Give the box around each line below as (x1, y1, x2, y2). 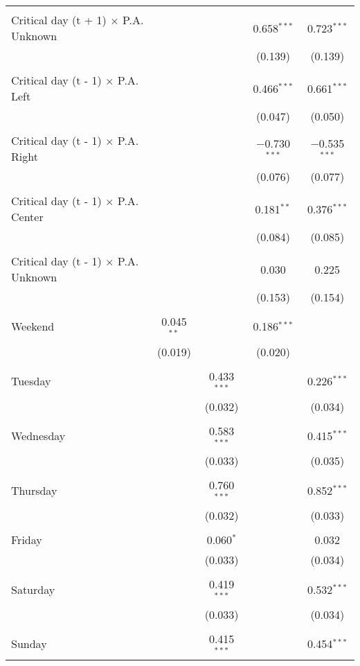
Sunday (11, 636, 47, 652)
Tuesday (11, 373, 51, 389)
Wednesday (11, 427, 66, 444)
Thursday (11, 482, 57, 498)
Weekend (11, 318, 55, 335)
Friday (11, 532, 42, 548)
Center (11, 209, 44, 225)
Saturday (11, 581, 55, 597)
